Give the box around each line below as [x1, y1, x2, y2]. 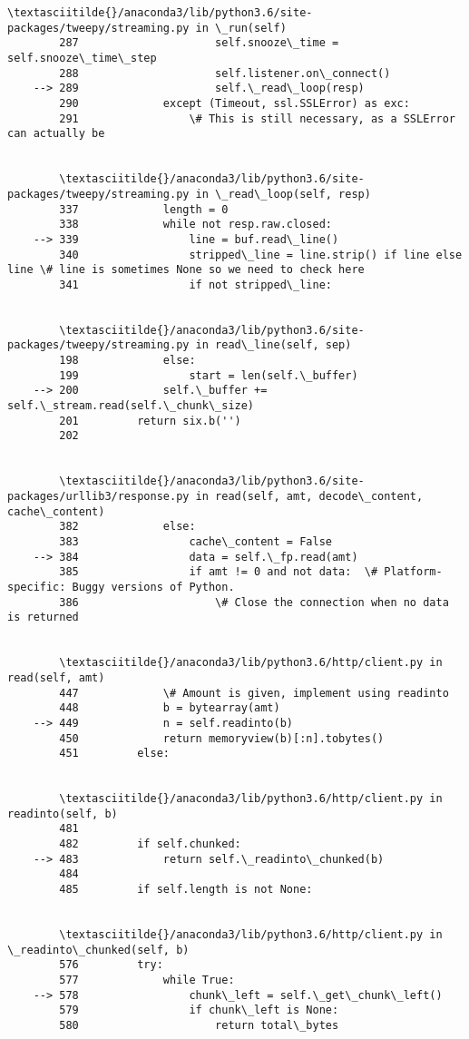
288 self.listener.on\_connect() [59, 66, 391, 80]
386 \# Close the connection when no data [59, 595, 449, 609]
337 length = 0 [59, 202, 229, 216]
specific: [7, 580, 66, 593]
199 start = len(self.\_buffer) [59, 368, 358, 382]
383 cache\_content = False [59, 534, 332, 548]
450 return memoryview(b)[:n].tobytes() [59, 731, 385, 745]
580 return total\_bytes [59, 1018, 339, 1032]
